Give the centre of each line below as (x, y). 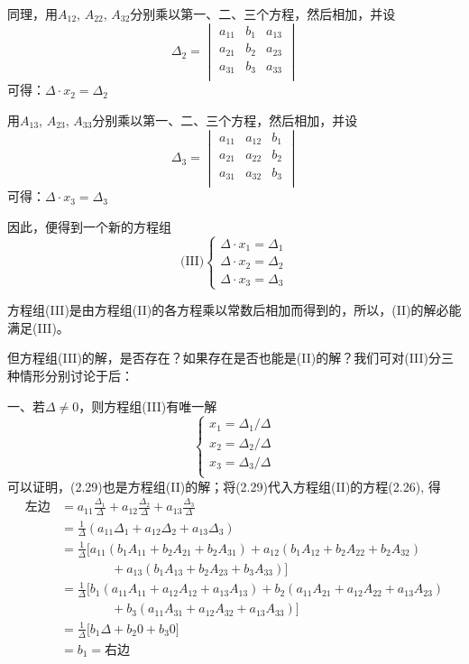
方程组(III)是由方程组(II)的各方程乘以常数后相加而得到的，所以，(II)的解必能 (234, 310)
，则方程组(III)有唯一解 (148, 406)
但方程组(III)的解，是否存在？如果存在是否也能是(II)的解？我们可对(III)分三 (231, 358)
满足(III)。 (38, 327)
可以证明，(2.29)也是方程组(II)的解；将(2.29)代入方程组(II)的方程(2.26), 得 (224, 486)
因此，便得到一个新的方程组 (89, 226)
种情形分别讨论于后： (70, 376)
